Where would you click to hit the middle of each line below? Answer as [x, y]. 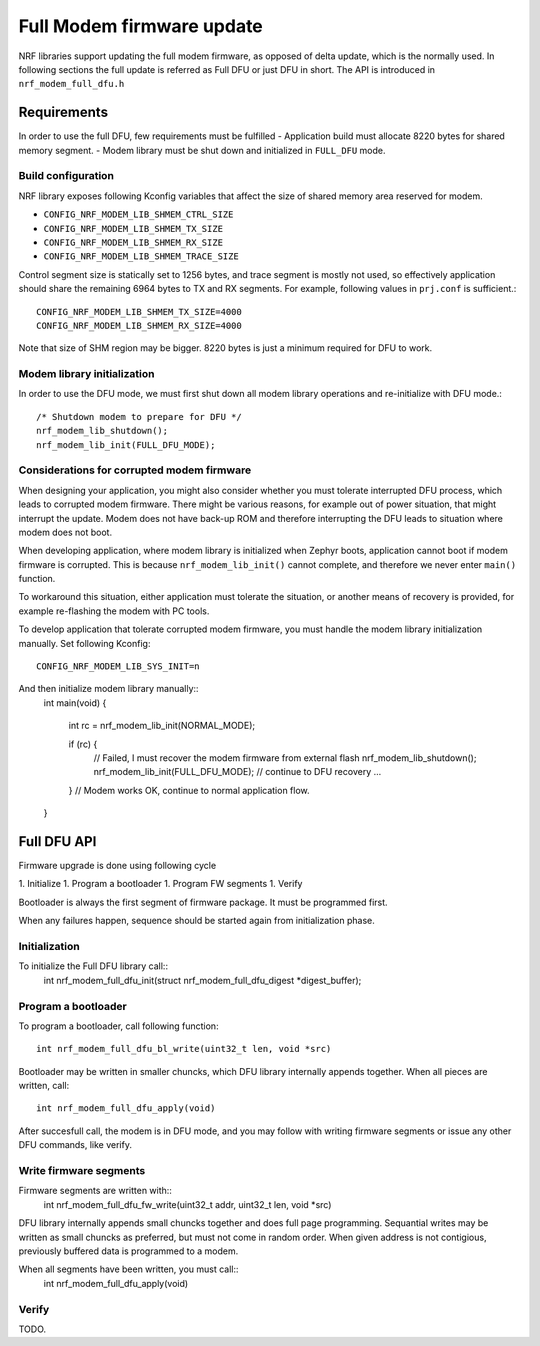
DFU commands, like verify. [75, 1145]
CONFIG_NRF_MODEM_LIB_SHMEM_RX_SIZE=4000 [139, 325]
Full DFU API [57, 841]
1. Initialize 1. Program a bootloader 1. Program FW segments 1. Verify [160, 884]
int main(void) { [75, 702]
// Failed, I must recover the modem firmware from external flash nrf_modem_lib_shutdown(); [285, 757]
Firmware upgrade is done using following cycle [117, 866]
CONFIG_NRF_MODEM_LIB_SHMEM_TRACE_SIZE [141, 256]
